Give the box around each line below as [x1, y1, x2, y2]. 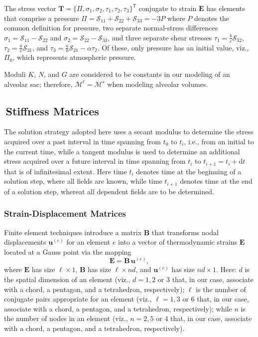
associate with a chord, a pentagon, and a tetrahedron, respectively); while [4, 303, 232, 314]
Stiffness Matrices [5, 103, 99, 118]
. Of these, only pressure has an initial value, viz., [97, 42, 249, 52]
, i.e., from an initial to [184, 136, 254, 147]
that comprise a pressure [4, 12, 79, 23]
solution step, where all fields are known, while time [4, 176, 162, 186]
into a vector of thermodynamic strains [118, 237, 238, 247]
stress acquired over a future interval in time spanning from [4, 156, 186, 166]
